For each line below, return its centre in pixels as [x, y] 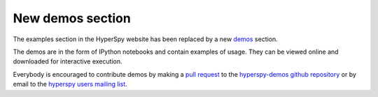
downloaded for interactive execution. [68, 61]
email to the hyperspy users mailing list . [70, 84]
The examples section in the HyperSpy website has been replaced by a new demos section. [145, 39]
